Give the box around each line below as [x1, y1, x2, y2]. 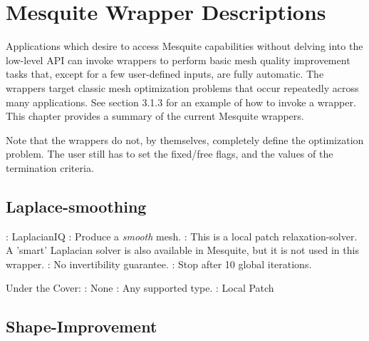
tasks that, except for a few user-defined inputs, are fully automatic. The [6, 66, 324, 81]
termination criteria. [6, 160, 94, 175]
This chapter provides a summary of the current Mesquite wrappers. [6, 108, 304, 123]
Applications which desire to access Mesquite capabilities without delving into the [6, 39, 363, 54]
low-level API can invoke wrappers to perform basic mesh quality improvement [6, 52, 350, 67]
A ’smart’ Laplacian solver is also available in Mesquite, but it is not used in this [6, 243, 359, 258]
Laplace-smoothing [6, 195, 147, 217]
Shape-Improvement [6, 315, 157, 337]
